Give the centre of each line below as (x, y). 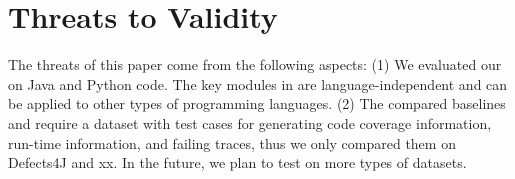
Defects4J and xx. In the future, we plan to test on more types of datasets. (237, 162)
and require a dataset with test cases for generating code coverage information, (250, 122)
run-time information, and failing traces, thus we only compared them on (232, 142)
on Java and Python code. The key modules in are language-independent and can (258, 83)
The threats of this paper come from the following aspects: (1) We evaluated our (255, 64)
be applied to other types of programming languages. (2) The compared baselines (257, 103)
